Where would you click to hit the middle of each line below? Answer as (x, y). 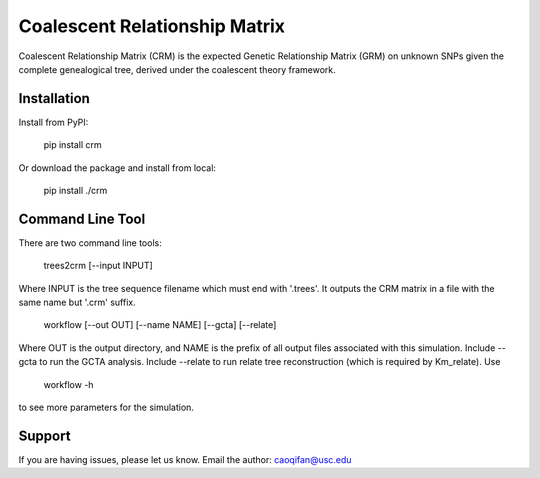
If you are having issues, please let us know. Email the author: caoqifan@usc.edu (185, 459)
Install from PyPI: (53, 122)
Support (44, 435)
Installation (54, 98)
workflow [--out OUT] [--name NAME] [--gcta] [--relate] (160, 325)
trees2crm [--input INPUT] (98, 266)
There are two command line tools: (90, 242)
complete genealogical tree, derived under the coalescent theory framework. (177, 69)
